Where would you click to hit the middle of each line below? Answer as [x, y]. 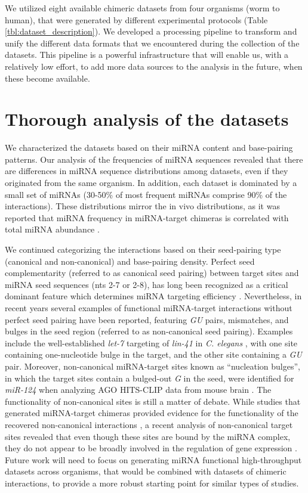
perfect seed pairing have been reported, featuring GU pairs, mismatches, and [147, 319]
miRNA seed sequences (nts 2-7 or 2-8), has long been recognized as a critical [147, 284]
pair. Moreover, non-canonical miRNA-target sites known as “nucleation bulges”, [153, 366]
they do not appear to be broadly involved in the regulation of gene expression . [151, 448]
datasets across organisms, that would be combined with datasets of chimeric [146, 471]
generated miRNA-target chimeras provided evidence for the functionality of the [152, 413]
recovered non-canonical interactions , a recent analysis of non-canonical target [149, 424]
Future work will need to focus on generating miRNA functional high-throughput [153, 459]
